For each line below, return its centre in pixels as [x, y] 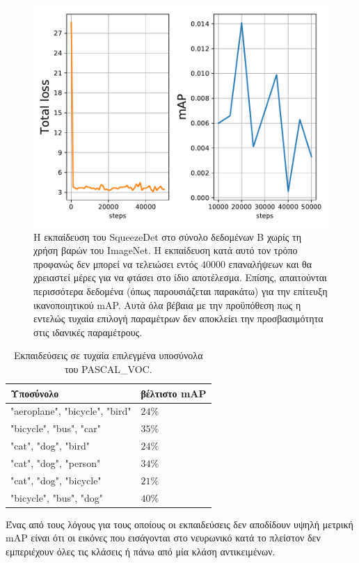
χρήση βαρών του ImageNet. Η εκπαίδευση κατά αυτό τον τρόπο [166, 250]
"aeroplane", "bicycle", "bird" [71, 411]
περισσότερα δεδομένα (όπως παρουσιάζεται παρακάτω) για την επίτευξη [181, 291]
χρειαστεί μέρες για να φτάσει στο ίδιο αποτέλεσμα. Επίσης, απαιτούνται [180, 277]
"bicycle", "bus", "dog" [57, 497]
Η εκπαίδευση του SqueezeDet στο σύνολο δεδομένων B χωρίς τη [167, 236]
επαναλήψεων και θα [270, 263]
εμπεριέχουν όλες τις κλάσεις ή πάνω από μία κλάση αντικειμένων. [141, 551]
